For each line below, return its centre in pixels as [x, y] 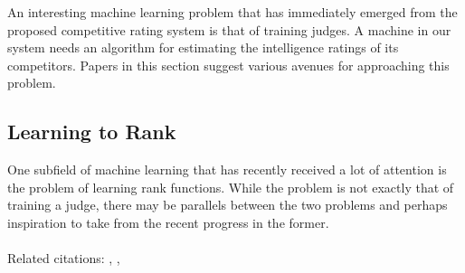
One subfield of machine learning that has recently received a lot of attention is [227, 169]
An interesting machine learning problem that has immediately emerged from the [232, 12]
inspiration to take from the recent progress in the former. [168, 222]
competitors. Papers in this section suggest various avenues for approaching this [228, 65]
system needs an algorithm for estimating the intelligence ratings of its [203, 47]
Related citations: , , [64, 258]
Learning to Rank [92, 132]
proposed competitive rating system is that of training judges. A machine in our [229, 29]
